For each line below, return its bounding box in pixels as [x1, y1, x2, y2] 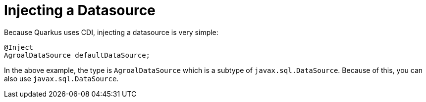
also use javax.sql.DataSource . [4, 74, 119, 83]
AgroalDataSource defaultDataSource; [4, 51, 151, 59]
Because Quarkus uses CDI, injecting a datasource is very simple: [4, 28, 218, 36]
